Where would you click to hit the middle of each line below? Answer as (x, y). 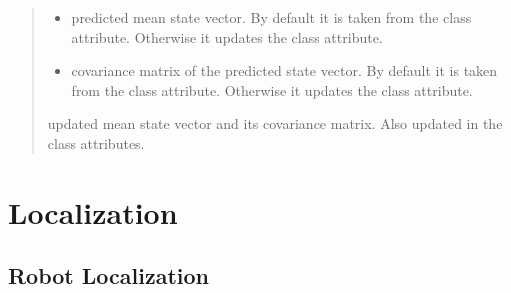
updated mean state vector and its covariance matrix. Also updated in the (275, 123)
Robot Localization (108, 275)
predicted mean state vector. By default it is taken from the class (271, 17)
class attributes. (96, 142)
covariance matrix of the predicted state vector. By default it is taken (284, 70)
